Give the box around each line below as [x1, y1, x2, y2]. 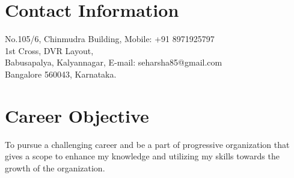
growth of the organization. [5, 161, 105, 174]
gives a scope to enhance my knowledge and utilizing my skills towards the [5, 150, 280, 162]
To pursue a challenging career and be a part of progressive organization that [5, 138, 290, 150]
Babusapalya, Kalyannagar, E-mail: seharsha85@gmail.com [5, 56, 222, 69]
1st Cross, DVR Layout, [5, 44, 94, 57]
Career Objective [5, 103, 149, 127]
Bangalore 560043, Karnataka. [5, 67, 117, 80]
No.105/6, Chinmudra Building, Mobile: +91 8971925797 [5, 32, 215, 45]
